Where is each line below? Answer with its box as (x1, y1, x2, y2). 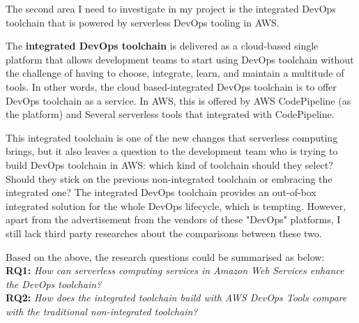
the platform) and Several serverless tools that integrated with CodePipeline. (6, 107, 335, 121)
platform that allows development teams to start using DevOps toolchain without (6, 52, 354, 66)
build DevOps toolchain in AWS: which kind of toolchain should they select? (6, 157, 333, 172)
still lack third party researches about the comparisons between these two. (6, 225, 322, 240)
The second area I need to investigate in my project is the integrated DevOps (6, 1, 336, 15)
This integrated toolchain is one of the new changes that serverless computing (6, 130, 338, 144)
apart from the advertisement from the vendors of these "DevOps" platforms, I (6, 212, 341, 227)
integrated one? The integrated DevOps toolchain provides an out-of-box (6, 185, 316, 200)
